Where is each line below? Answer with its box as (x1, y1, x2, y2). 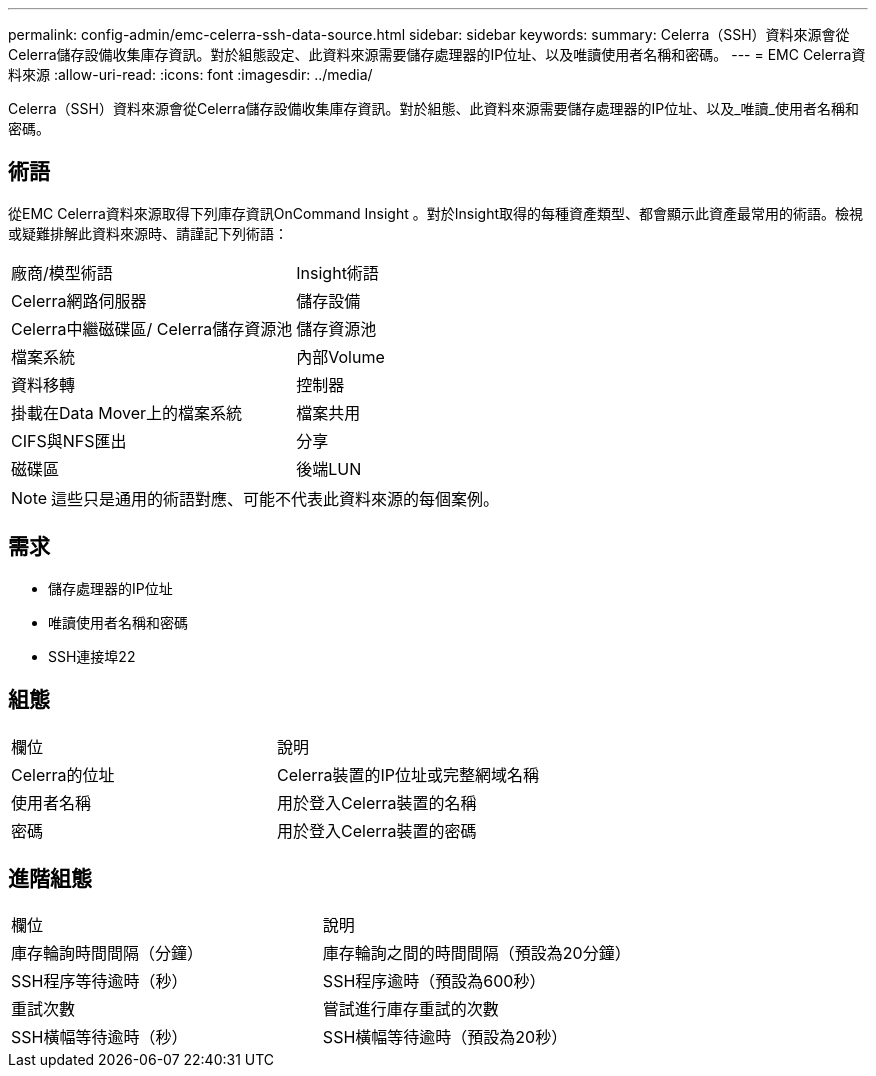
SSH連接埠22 (48, 647, 136, 665)
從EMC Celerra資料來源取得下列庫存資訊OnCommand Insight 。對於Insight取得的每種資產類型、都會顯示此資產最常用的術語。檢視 (8, 204, 864, 222)
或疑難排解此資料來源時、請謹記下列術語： (8, 224, 288, 242)
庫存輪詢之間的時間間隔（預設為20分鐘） (322, 943, 631, 964)
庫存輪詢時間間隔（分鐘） (11, 943, 204, 964)
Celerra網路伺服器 (11, 290, 147, 311)
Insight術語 (296, 262, 379, 283)
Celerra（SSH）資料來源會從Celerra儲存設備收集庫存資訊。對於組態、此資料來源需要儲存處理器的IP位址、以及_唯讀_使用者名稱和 (8, 100, 859, 117)
